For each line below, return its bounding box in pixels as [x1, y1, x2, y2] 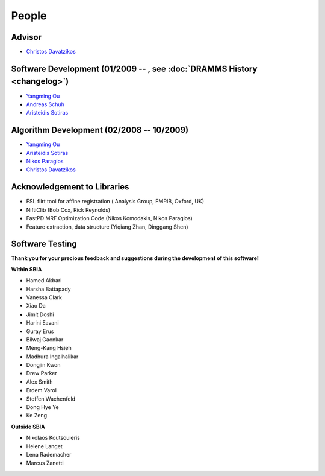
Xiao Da [26, 302, 46, 309]
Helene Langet [26, 442, 63, 449]
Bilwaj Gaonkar [26, 335, 64, 343]
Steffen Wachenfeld [26, 395, 75, 402]
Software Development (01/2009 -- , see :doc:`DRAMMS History [11, 63, 258, 74]
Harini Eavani [26, 319, 60, 326]
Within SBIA [11, 265, 42, 273]
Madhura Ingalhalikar [26, 353, 79, 360]
